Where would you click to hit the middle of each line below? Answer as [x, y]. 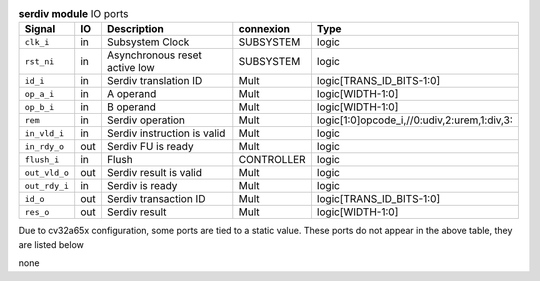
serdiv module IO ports [73, 14]
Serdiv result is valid [154, 173]
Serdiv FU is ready [150, 147]
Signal [40, 29]
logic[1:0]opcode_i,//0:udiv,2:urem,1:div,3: [415, 120]
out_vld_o [47, 172]
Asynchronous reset [154, 55]
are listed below [51, 244]
